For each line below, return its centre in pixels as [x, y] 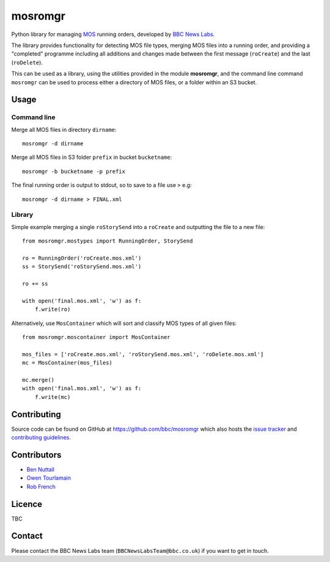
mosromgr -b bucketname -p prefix [74, 171]
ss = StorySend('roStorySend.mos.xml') [82, 267]
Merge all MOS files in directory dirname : [64, 130]
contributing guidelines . [41, 437]
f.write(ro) [53, 309]
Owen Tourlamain [49, 478]
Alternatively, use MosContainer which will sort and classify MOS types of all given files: [124, 323]
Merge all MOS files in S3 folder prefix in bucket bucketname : [92, 157]
